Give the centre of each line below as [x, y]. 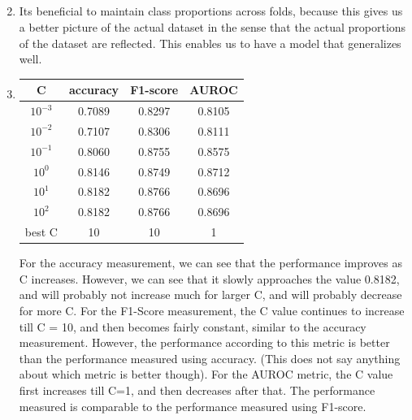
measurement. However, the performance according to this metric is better [204, 342]
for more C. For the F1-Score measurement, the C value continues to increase [212, 311]
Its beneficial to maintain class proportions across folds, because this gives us [211, 11]
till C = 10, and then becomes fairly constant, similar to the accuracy [193, 326]
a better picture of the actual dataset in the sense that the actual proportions [213, 26]
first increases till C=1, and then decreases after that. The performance [197, 390]
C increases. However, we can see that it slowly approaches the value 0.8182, [209, 278]
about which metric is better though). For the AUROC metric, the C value [206, 374]
